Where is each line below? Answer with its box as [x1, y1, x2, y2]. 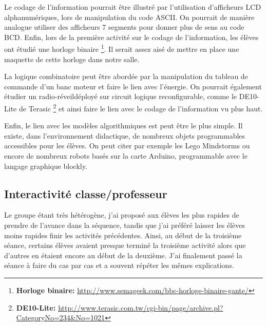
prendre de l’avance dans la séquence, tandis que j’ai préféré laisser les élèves [4, 220, 245, 231]
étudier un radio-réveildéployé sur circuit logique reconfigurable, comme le [4, 91, 237, 102]
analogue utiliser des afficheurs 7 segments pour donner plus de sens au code [4, 22, 244, 32]
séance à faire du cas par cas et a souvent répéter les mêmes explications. [4, 260, 234, 271]
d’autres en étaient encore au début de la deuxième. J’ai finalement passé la [4, 250, 242, 260]
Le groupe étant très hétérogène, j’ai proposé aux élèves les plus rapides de [4, 209, 239, 220]
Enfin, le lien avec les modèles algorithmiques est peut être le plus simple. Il [4, 120, 243, 131]
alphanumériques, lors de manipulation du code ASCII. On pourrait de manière [4, 11, 255, 22]
